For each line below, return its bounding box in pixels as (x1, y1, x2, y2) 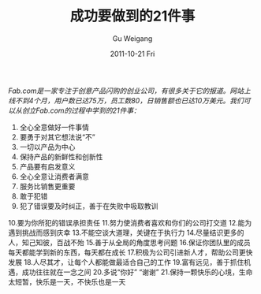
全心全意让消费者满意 (19, 171, 89, 181)
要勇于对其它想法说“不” (19, 132, 96, 142)
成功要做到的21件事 (69, 7, 196, 25)
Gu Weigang (112, 33, 153, 43)
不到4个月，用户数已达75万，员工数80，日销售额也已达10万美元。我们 (14, 95, 244, 105)
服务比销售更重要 (19, 181, 76, 191)
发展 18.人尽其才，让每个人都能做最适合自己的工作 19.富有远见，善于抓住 (8, 257, 244, 266)
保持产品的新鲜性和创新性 (19, 151, 103, 162)
